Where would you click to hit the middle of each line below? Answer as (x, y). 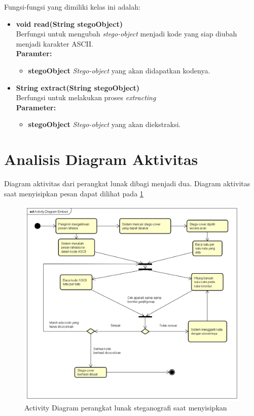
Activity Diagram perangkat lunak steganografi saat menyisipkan (126, 408)
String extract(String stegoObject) (78, 87)
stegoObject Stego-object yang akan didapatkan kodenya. (119, 70)
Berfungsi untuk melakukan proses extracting (86, 97)
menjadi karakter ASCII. (55, 43)
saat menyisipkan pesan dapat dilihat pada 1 (74, 193)
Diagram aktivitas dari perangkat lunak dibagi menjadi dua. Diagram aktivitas (127, 183)
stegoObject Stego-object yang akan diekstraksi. (104, 124)
